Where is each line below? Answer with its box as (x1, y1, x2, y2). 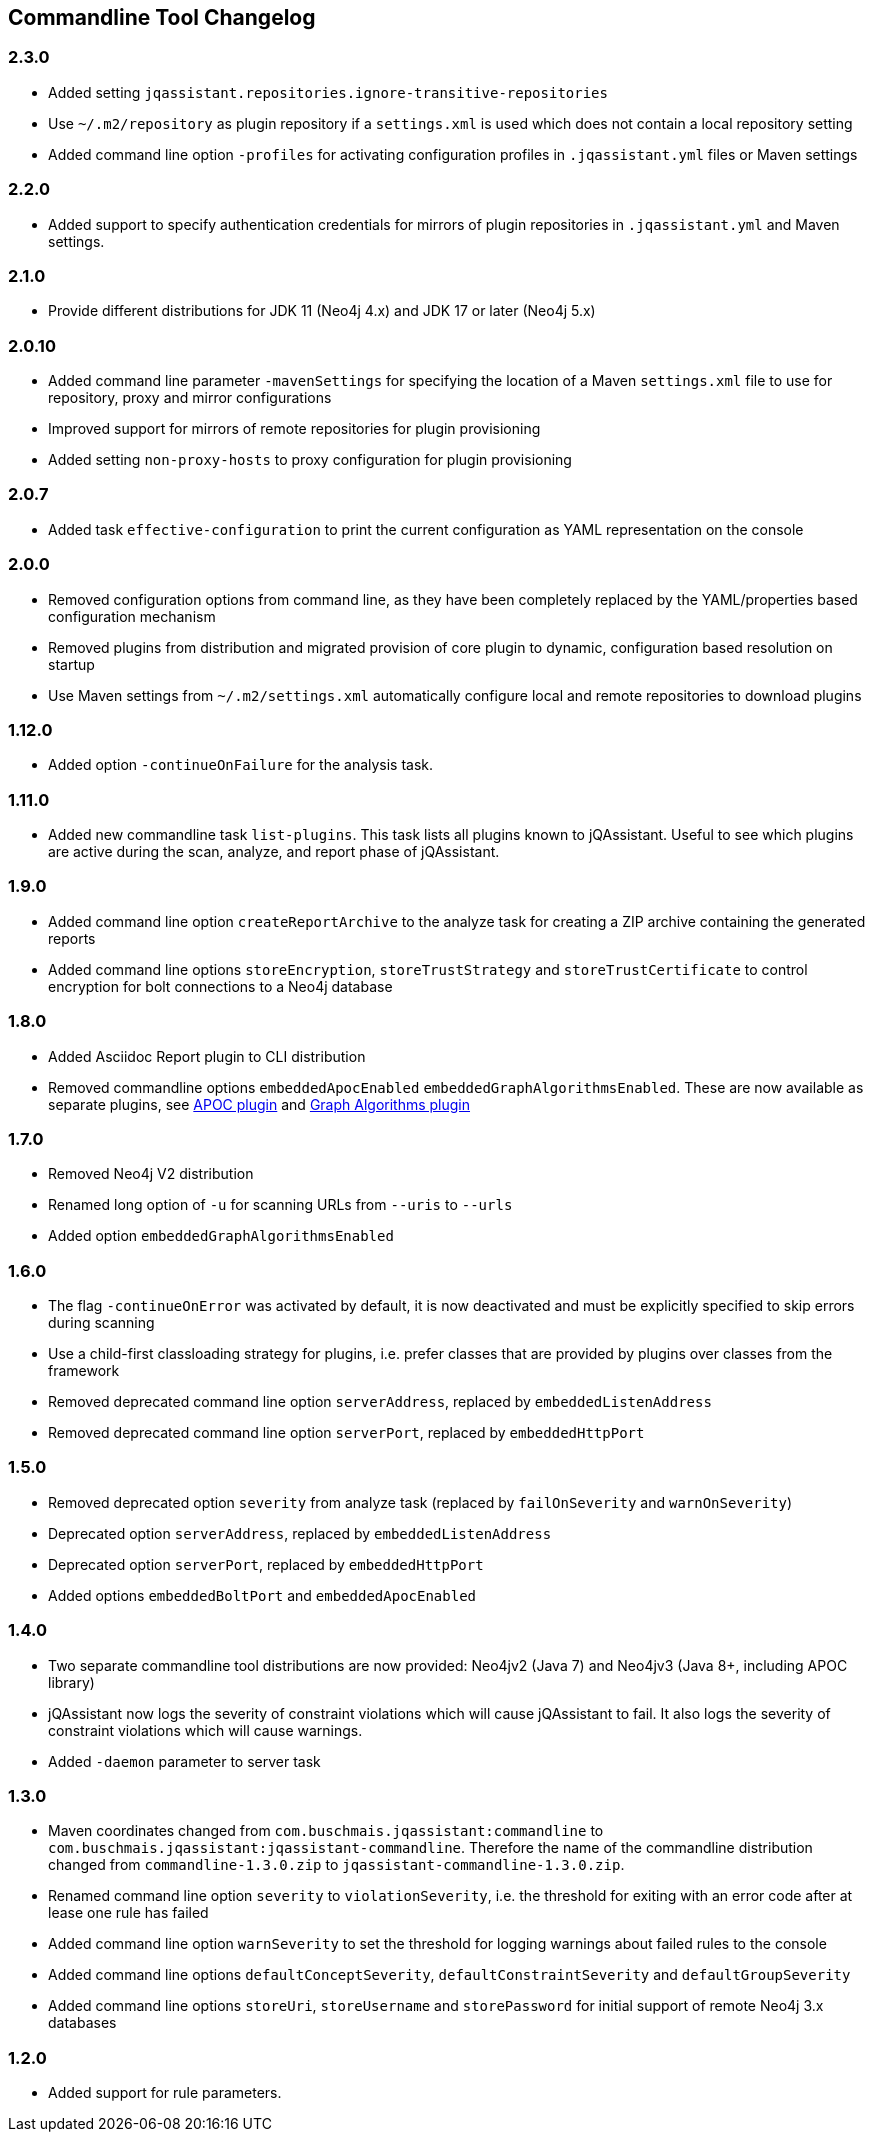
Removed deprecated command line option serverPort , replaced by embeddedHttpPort (48, 1424, 645, 1442)
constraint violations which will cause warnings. (48, 1721, 363, 1739)
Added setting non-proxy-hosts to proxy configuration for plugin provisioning (48, 451, 572, 469)
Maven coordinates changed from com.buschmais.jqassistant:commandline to (48, 1822, 604, 1840)
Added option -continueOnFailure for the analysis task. (48, 756, 434, 774)
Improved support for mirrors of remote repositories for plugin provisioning (48, 420, 541, 438)
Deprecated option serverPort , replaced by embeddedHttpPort (48, 1555, 484, 1573)
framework (48, 1362, 120, 1380)
